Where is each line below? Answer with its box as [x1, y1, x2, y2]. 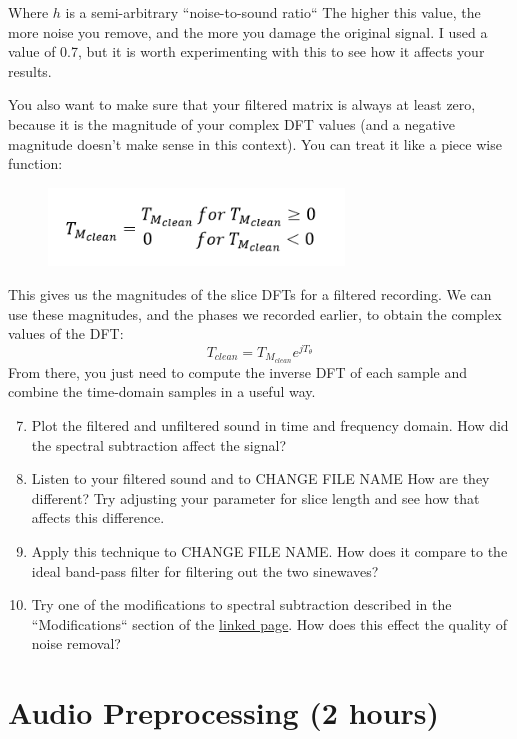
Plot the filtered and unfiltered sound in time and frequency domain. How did [31, 414, 509, 435]
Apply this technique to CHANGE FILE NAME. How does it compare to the [31, 540, 508, 561]
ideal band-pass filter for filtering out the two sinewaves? [31, 560, 379, 581]
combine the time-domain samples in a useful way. [8, 381, 316, 402]
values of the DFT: [8, 323, 124, 344]
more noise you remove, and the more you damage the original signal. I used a [8, 21, 488, 42]
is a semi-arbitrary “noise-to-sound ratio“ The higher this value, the [65, 2, 481, 22]
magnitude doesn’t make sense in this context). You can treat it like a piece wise [8, 133, 502, 154]
